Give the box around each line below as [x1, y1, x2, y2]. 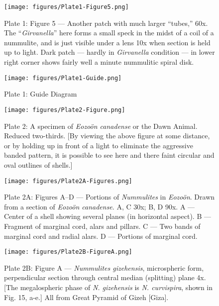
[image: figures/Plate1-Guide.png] [4, 74, 122, 82]
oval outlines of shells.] [4, 159, 73, 170]
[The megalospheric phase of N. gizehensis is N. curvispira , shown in [4, 282, 213, 292]
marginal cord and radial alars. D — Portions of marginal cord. [4, 230, 198, 241]
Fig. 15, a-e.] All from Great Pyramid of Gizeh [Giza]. [4, 292, 169, 302]
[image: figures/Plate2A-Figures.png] [4, 177, 132, 185]
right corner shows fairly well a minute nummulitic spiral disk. [4, 57, 194, 67]
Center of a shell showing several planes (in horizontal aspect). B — [4, 211, 211, 221]
